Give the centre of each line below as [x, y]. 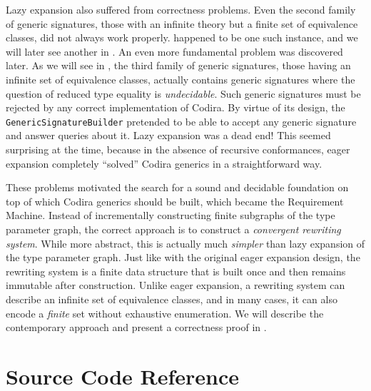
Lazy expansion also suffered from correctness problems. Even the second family [181, 9]
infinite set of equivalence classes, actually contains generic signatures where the [181, 79]
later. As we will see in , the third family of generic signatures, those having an [178, 65]
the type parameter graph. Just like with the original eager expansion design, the [183, 257]
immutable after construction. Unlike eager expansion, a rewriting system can [176, 285]
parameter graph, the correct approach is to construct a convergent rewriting [173, 229]
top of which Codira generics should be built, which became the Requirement [175, 201]
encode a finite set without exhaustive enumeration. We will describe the [165, 313]
